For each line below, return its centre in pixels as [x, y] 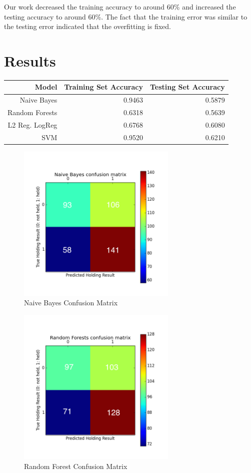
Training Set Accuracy [103, 87]
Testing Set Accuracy [187, 87]
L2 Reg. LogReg [32, 124]
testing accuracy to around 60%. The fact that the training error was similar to [126, 16]
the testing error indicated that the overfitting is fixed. [87, 26]
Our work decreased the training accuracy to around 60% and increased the [120, 7]
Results [30, 60]
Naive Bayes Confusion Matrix [71, 303]
